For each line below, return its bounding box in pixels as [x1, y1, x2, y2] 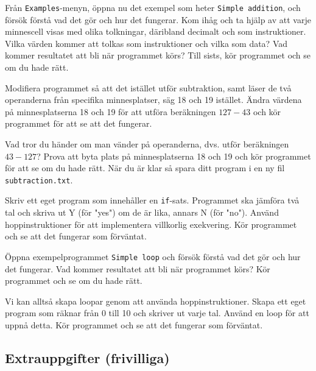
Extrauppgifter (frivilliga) [5, 348, 170, 367]
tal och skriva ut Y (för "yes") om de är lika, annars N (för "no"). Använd [5, 206, 279, 219]
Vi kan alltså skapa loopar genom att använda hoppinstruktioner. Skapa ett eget [5, 294, 306, 307]
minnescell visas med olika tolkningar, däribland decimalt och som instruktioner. [5, 25, 306, 38]
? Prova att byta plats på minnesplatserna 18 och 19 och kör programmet [37, 149, 311, 162]
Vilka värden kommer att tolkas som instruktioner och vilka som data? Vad [5, 37, 288, 49]
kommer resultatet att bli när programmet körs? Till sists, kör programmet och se [5, 49, 311, 62]
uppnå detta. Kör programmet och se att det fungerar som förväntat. [5, 318, 263, 331]
